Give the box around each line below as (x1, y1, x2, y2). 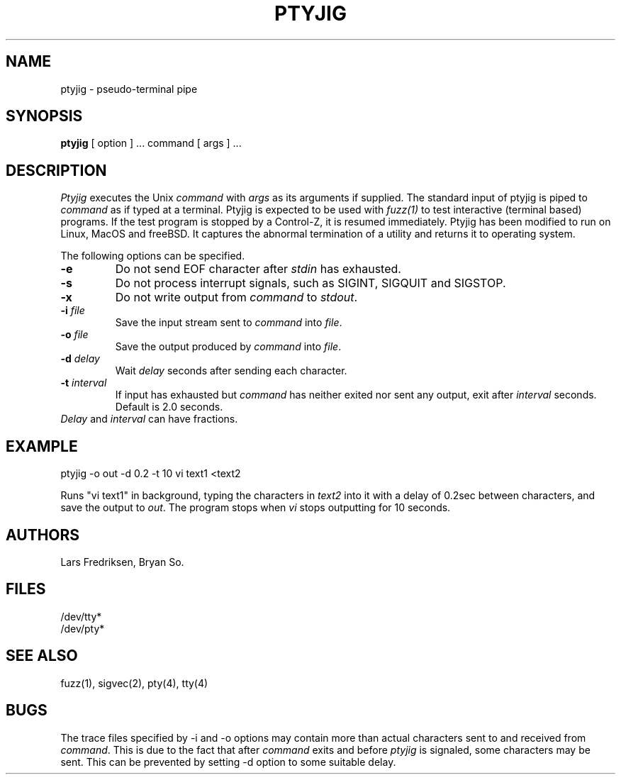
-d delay (60, 352, 100, 365)
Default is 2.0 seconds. (115, 401, 223, 413)
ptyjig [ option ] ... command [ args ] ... (60, 137, 242, 150)
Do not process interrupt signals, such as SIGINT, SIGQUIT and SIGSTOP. (115, 276, 506, 291)
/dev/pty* (60, 622, 105, 635)
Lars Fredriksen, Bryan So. (60, 555, 184, 568)
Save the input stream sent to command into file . (115, 316, 342, 329)
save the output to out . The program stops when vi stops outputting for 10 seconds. (60, 501, 451, 514)
